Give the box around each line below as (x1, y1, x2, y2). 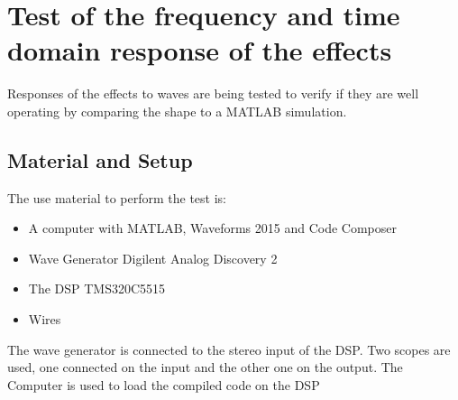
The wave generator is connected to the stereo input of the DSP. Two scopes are (7, 340, 451, 358)
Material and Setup (7, 145, 193, 173)
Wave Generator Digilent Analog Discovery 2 (28, 248, 278, 267)
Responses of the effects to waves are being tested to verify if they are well (7, 84, 419, 103)
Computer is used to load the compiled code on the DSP (7, 375, 320, 394)
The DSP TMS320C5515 (28, 279, 166, 298)
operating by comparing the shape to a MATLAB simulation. (7, 101, 347, 120)
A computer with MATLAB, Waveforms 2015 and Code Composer (28, 219, 397, 237)
